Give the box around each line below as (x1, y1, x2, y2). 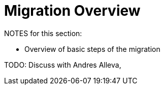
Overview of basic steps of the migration (24, 44, 160, 53)
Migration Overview (4, 2, 141, 19)
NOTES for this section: (4, 28, 82, 38)
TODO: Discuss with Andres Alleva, (4, 60, 121, 69)
